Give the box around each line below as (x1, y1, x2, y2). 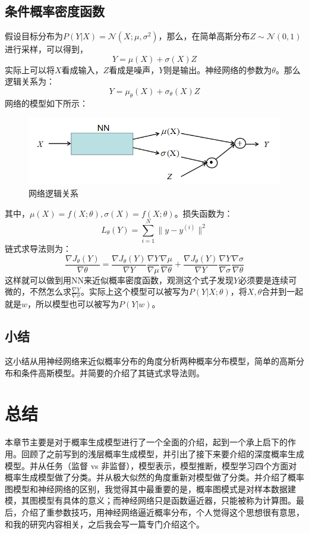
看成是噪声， (109, 63, 159, 76)
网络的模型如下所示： (5, 96, 88, 109)
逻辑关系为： (5, 75, 55, 88)
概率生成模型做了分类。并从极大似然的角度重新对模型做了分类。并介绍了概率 (5, 471, 304, 483)
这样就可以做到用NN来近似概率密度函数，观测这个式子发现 (5, 273, 234, 286)
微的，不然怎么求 (5, 285, 71, 298)
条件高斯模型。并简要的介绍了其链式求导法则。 (21, 366, 204, 379)
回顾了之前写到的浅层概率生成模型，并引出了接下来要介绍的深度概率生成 (21, 448, 304, 460)
